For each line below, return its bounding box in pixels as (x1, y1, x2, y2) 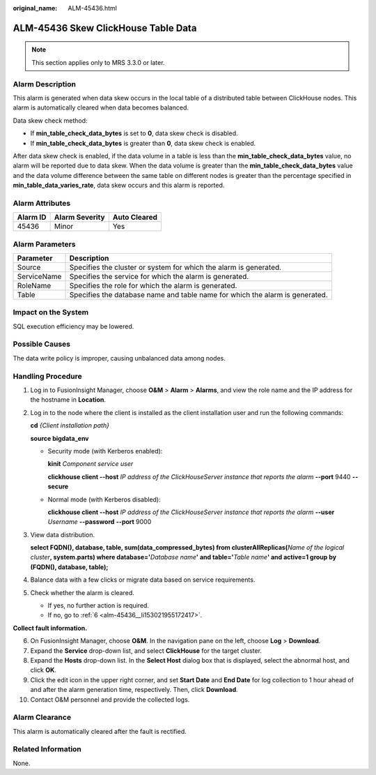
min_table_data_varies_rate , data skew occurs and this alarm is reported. (13, 181, 225, 190)
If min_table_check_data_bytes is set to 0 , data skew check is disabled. (30, 129, 238, 137)
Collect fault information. (13, 624, 88, 632)
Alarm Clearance (13, 712, 72, 722)
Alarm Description (13, 79, 77, 89)
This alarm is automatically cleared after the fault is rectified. (13, 727, 187, 735)
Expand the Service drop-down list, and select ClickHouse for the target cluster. (30, 646, 263, 655)
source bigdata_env (30, 434, 90, 442)
